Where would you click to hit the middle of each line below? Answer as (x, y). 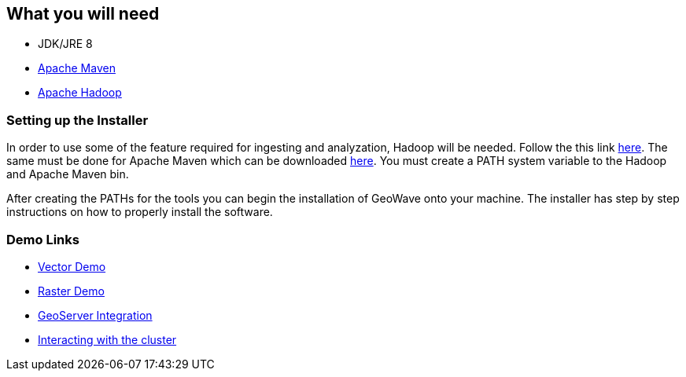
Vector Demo (72, 266)
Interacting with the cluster (107, 339)
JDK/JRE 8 (65, 44)
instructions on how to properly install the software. (140, 212)
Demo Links (43, 239)
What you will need (83, 14)
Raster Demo (71, 291)
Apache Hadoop (80, 93)
